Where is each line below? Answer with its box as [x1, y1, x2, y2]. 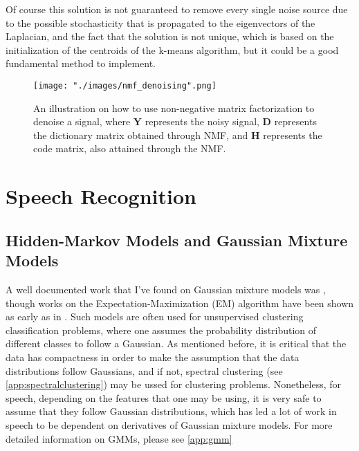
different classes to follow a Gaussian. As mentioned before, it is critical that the [6, 336, 347, 351]
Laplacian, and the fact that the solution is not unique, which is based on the [6, 29, 334, 44]
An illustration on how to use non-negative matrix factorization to [33, 100, 315, 115]
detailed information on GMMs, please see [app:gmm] [6, 431, 232, 445]
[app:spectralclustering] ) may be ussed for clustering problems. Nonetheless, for [6, 377, 342, 392]
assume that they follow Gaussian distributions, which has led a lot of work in [6, 404, 337, 418]
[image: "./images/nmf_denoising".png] [33, 80, 217, 91]
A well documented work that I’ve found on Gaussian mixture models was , [6, 282, 326, 296]
